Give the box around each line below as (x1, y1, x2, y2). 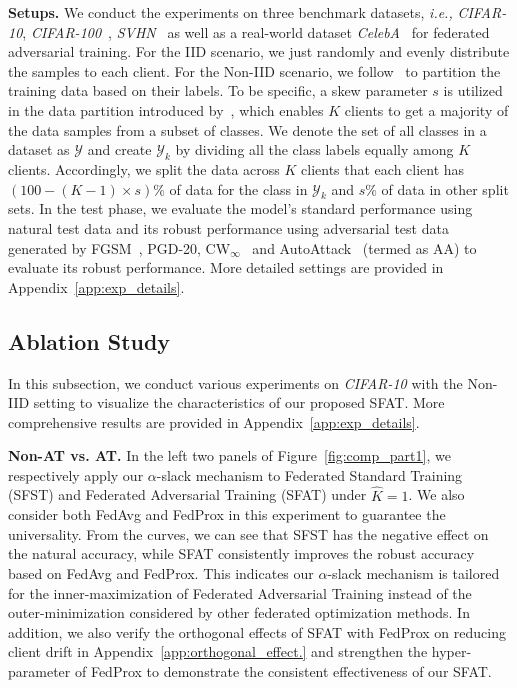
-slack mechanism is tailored (327, 563, 500, 584)
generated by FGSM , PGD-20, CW (8, 237, 231, 258)
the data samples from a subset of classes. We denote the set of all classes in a (8, 119, 487, 140)
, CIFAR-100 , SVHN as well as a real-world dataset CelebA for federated (22, 21, 490, 42)
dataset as (8, 139, 70, 160)
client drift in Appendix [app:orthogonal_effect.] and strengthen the (8, 641, 428, 662)
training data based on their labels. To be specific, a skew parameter (8, 80, 428, 101)
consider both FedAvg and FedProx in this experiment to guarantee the (8, 504, 446, 525)
